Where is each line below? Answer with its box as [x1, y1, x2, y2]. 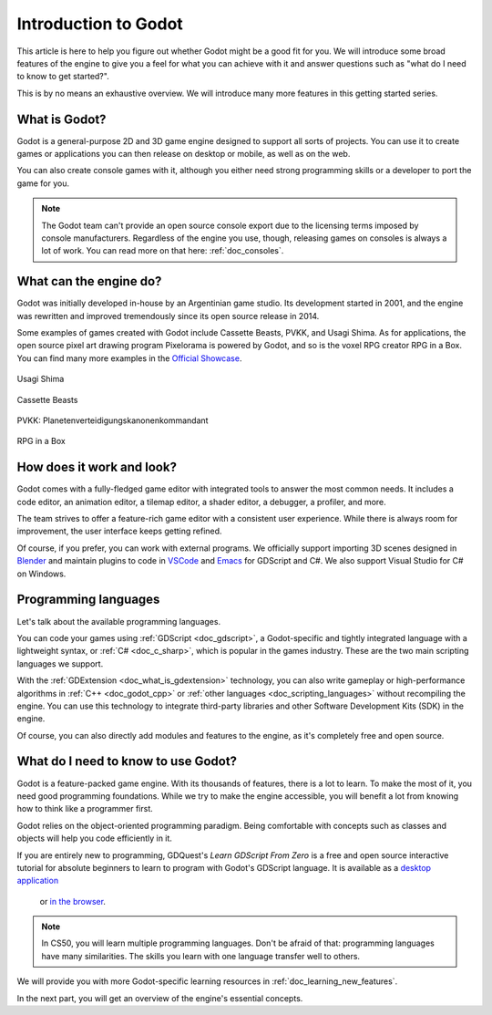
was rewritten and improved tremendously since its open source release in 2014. [16, 310, 320, 321]
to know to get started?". [16, 71, 109, 82]
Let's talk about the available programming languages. [16, 616, 221, 627]
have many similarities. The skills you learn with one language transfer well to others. [41, 950, 360, 961]
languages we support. [16, 658, 104, 669]
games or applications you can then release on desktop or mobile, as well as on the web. [16, 149, 351, 160]
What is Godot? [16, 111, 107, 127]
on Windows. [16, 568, 67, 579]
